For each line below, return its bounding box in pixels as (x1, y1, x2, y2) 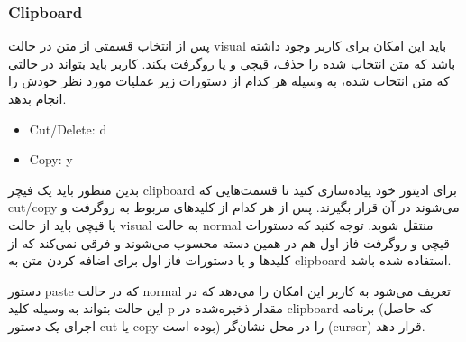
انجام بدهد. (8, 89, 67, 107)
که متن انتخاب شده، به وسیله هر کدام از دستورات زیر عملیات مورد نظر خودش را (8, 71, 450, 90)
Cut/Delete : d (29, 119, 107, 138)
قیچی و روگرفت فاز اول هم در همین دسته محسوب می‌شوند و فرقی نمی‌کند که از (8, 233, 451, 252)
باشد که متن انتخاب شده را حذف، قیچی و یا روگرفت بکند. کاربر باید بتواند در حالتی (8, 53, 456, 72)
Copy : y (29, 150, 73, 169)
